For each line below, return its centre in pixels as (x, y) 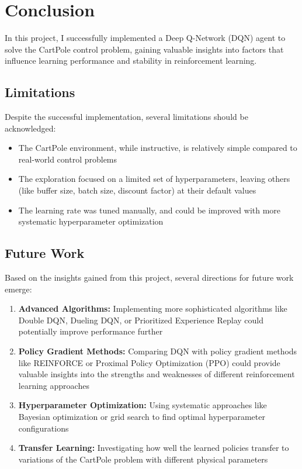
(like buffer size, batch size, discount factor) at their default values (137, 190)
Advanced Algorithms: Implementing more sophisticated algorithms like (153, 308)
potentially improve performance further (91, 331)
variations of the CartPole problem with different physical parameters (143, 459)
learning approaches (54, 385)
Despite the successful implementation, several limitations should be (126, 117)
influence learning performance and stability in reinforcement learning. (131, 61)
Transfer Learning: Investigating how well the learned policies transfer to (154, 448)
